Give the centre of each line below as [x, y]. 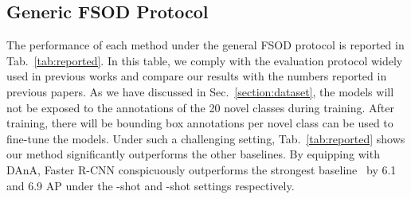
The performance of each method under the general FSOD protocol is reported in [205, 45]
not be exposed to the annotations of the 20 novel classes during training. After [201, 107]
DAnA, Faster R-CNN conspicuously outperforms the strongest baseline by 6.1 [202, 169]
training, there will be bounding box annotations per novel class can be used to [200, 123]
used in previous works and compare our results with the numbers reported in [197, 76]
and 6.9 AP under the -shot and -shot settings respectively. [151, 185]
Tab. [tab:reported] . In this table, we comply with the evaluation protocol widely [205, 60]
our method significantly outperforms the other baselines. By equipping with [193, 154]
